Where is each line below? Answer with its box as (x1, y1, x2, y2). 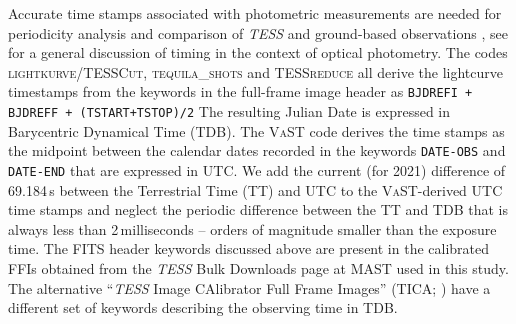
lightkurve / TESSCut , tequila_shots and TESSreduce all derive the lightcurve (8, 61, 503, 82)
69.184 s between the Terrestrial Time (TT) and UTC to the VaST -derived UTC (8, 179, 503, 200)
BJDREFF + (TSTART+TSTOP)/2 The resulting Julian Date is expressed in (8, 101, 451, 122)
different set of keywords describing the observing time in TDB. (8, 297, 398, 318)
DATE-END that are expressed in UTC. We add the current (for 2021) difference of (8, 159, 506, 180)
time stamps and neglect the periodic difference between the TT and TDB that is (8, 199, 508, 220)
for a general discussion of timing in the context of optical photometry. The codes (8, 42, 508, 63)
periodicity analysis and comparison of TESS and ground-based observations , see (8, 22, 508, 43)
